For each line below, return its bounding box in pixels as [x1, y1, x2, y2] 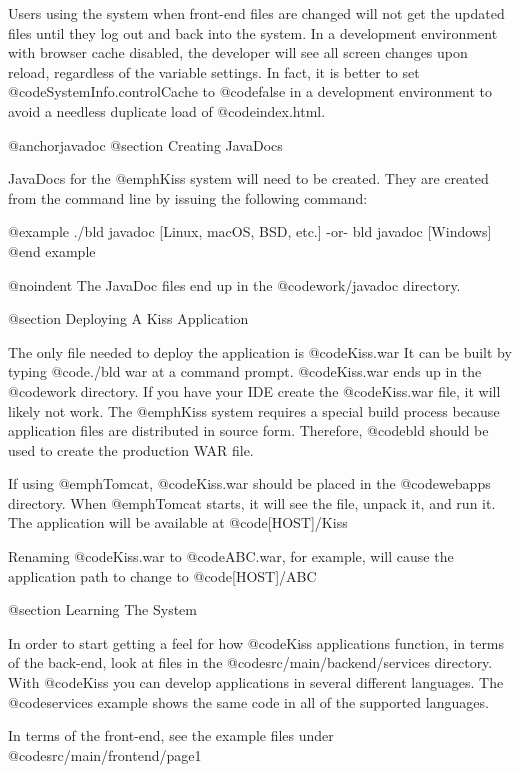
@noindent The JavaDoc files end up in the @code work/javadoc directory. [8, 274, 461, 295]
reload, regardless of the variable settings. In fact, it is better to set [8, 61, 420, 82]
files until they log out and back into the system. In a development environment [8, 22, 498, 43]
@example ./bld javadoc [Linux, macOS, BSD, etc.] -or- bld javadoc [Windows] [8, 221, 492, 242]
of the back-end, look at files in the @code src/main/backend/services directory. [8, 652, 493, 673]
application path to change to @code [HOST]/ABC [8, 565, 317, 586]
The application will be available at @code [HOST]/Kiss [8, 512, 348, 533]
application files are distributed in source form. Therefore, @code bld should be [8, 420, 489, 441]
